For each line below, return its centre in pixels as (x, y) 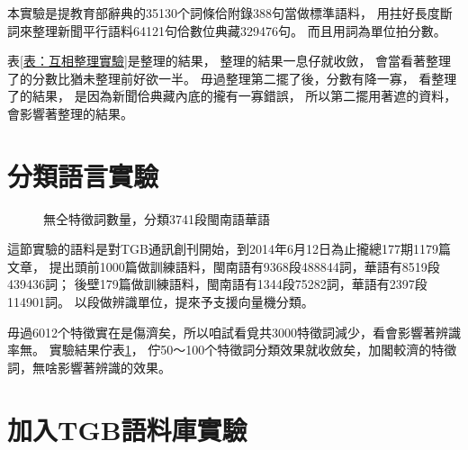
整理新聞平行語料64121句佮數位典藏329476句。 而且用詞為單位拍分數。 (239, 30)
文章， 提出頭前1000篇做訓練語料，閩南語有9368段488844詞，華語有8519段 (224, 266)
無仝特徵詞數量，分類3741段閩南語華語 (157, 218)
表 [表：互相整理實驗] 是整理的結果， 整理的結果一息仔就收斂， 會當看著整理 (229, 61)
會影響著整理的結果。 (70, 113)
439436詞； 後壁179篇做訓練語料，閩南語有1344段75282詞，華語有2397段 (217, 284)
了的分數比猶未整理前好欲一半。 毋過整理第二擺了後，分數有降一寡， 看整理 (232, 78)
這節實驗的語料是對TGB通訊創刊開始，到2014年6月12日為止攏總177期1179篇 (229, 249)
